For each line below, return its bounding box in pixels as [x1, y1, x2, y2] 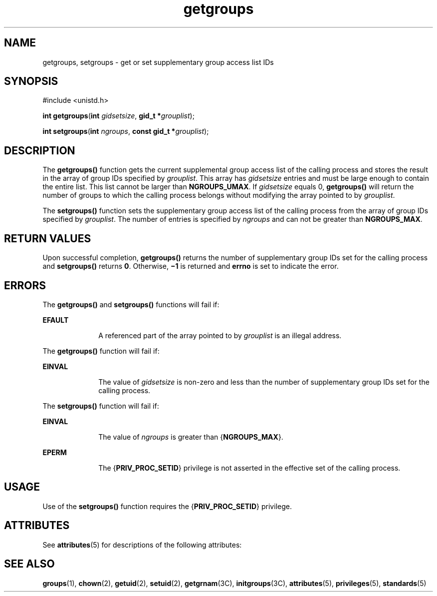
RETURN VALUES [4, 232, 91, 245]
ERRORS [4, 279, 46, 292]
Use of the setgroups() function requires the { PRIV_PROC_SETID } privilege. [42, 502, 292, 511]
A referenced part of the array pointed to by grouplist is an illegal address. [98, 331, 342, 340]
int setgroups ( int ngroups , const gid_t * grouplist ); [42, 127, 209, 136]
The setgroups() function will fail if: [42, 401, 159, 410]
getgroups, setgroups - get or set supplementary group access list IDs [42, 57, 274, 66]
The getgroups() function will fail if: [42, 346, 160, 355]
